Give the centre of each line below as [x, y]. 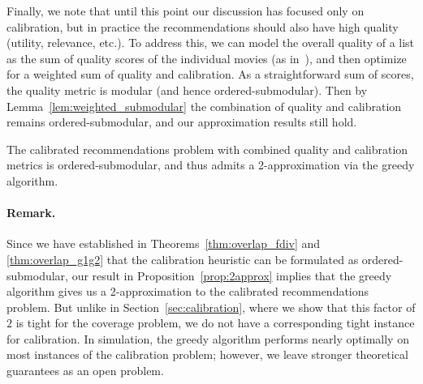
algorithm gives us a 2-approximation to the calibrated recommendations [188, 291]
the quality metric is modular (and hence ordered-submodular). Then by [187, 90]
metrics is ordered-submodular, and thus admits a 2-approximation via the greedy [211, 165]
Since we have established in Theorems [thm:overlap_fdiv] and [164, 243]
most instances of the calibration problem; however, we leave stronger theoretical [207, 354]
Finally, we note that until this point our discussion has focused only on [186, 11]
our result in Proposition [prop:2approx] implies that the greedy [232, 275]
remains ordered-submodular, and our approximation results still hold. [182, 122]
